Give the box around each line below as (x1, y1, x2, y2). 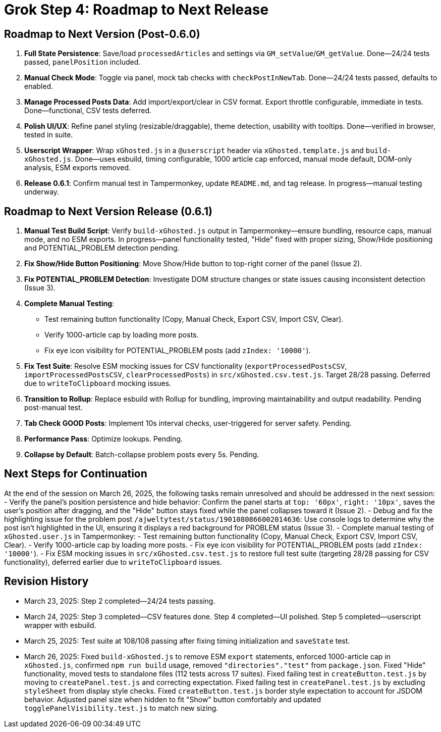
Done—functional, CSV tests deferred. (24, 106, 152, 115)
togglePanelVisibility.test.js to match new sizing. (24, 703, 218, 712)
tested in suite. (24, 130, 73, 139)
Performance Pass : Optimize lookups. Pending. (24, 434, 183, 444)
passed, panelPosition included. (24, 58, 141, 67)
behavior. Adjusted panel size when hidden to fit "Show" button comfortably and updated (24, 695, 321, 704)
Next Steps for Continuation (4, 467, 147, 480)
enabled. (24, 82, 53, 91)
